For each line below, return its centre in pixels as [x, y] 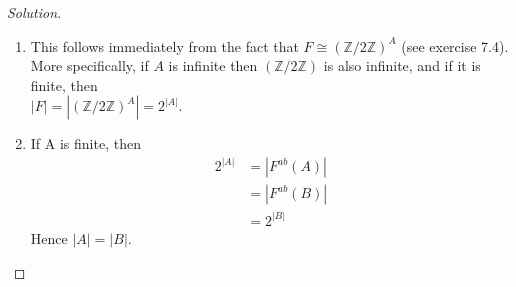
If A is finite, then [85, 143]
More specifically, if [89, 65]
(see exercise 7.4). [455, 45]
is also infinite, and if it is [402, 65]
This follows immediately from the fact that [164, 45]
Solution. [34, 12]
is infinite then [213, 65]
